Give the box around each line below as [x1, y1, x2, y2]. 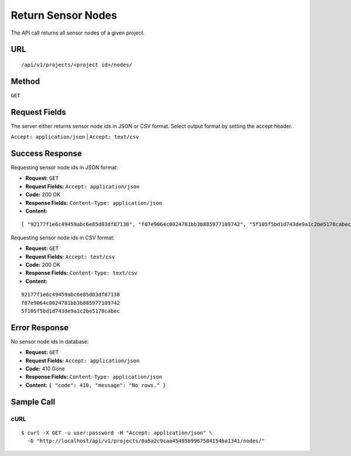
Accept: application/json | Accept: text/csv [11, 133, 139, 140]
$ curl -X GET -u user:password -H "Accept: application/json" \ [21, 429, 213, 436]
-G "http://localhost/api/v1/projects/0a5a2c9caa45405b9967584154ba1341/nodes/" [27, 438, 265, 444]
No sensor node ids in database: [11, 338, 90, 345]
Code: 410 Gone [25, 365, 66, 372]
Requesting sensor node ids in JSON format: [11, 164, 118, 171]
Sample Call [11, 397, 56, 407]
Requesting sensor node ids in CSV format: [11, 234, 115, 241]
